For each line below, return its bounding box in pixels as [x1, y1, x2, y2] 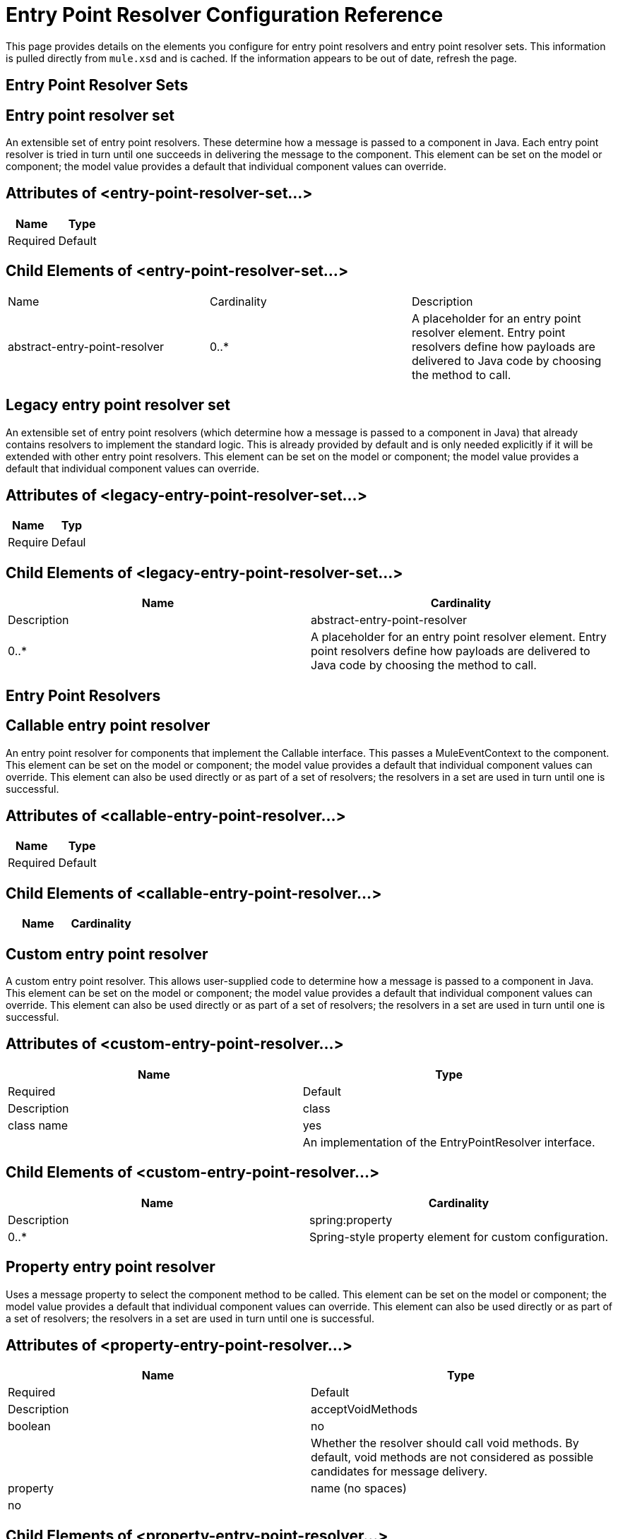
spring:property [309, 1212, 393, 1227]
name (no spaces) [311, 1481, 407, 1496]
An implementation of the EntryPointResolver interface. [302, 1134, 595, 1149]
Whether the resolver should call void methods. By [311, 1436, 579, 1451]
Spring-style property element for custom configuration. [309, 1229, 608, 1244]
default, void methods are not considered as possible [311, 1450, 593, 1465]
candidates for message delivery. [311, 1464, 488, 1479]
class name [8, 1118, 69, 1132]
